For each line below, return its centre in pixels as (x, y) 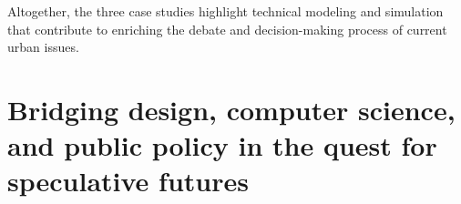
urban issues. (43, 47)
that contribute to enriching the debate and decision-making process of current (227, 29)
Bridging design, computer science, (231, 109)
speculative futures (128, 181)
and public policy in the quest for (222, 145)
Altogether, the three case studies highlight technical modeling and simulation (225, 11)
